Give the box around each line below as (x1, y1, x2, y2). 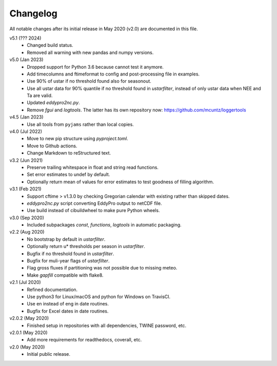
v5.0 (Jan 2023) (9, 56, 44, 63)
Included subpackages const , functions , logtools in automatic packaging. (27, 222, 182, 228)
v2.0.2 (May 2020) (9, 315, 49, 321)
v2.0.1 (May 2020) (9, 329, 48, 336)
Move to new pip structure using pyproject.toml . (27, 136, 128, 142)
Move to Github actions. (27, 143, 77, 149)
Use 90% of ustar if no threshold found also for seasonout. (27, 78, 151, 84)
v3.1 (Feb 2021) (9, 186, 42, 192)
